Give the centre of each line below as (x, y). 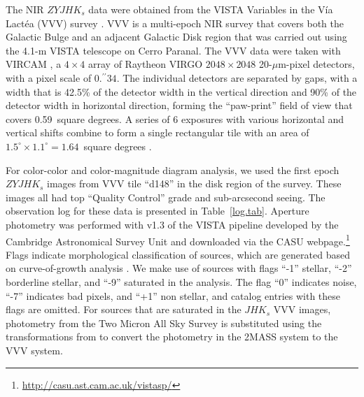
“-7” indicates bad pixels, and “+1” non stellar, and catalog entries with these (173, 295)
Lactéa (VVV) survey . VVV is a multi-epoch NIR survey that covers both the (175, 23)
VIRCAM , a (34, 64)
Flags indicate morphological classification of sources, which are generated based (178, 254)
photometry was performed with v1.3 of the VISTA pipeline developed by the (172, 224)
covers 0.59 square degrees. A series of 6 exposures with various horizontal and (175, 118)
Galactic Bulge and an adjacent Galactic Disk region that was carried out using (176, 37)
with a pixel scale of (49, 77)
